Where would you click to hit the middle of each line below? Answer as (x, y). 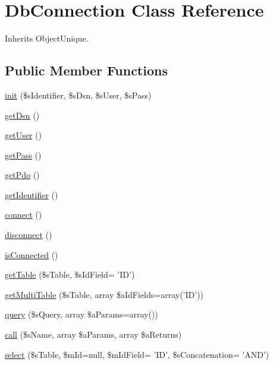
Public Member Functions (86, 70)
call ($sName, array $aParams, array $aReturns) (93, 334)
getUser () (23, 135)
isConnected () (32, 254)
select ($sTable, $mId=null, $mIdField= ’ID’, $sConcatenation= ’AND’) (137, 354)
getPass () (23, 155)
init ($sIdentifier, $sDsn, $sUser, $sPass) (78, 95)
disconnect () (29, 235)
